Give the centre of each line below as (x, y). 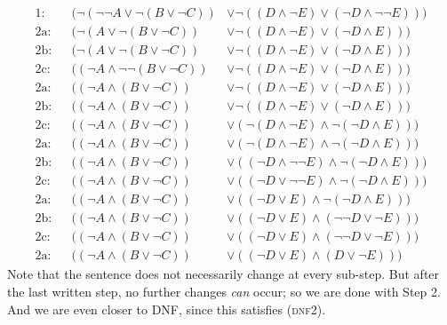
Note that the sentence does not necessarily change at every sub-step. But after (223, 274)
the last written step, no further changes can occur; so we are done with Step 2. (224, 292)
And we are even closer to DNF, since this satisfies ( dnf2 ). (167, 309)
